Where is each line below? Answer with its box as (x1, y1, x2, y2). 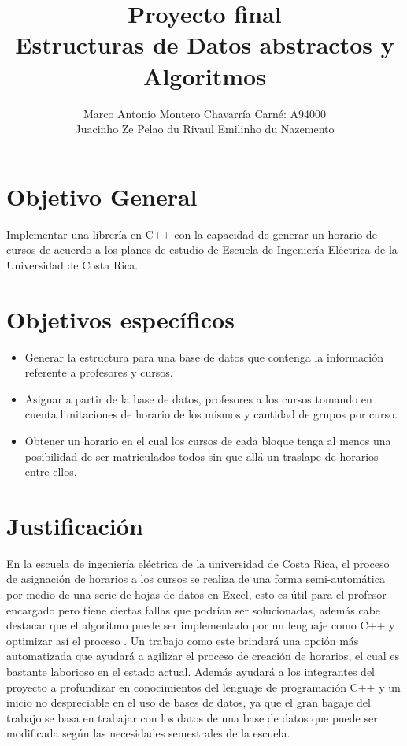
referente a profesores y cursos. (24, 364, 173, 380)
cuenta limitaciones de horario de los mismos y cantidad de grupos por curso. (24, 406, 398, 422)
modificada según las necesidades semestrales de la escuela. (6, 725, 290, 741)
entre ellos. (24, 463, 77, 480)
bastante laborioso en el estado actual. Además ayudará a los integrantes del (6, 662, 375, 679)
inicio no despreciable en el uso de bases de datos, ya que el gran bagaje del (6, 694, 371, 711)
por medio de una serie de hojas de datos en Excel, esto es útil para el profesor (6, 586, 387, 602)
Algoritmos (143, 59, 266, 91)
